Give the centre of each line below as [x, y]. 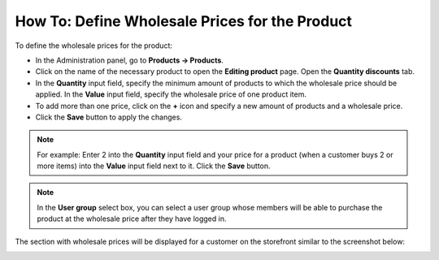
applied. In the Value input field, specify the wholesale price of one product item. [171, 94]
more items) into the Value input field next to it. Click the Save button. [154, 166]
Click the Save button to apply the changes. [109, 117]
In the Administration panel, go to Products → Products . [129, 60]
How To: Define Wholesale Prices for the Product [184, 21]
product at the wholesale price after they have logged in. [132, 219]
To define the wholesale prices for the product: [93, 45]
